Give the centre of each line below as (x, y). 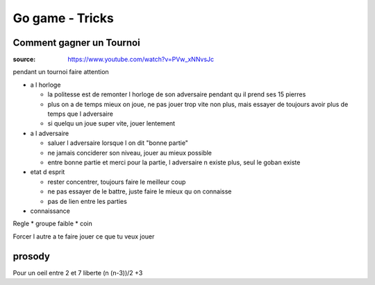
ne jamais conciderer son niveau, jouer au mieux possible (130, 153)
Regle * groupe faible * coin (53, 224)
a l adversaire (50, 133)
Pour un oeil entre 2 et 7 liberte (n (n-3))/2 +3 (78, 273)
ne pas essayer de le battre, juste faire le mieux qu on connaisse (140, 191)
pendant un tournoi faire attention (61, 72)
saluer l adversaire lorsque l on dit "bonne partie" (118, 143)
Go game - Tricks (63, 18)
